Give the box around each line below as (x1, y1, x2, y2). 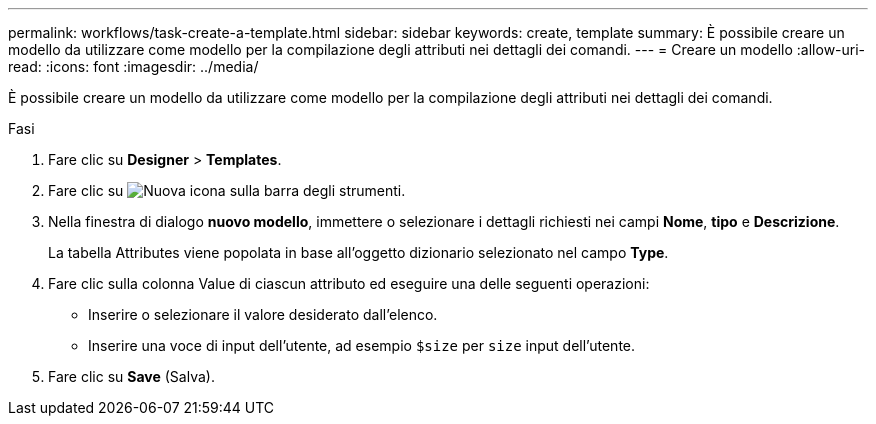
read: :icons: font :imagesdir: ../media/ (8, 58, 259, 75)
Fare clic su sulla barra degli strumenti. (48, 182, 406, 199)
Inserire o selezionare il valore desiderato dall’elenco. (88, 306, 438, 323)
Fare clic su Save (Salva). (48, 368, 215, 385)
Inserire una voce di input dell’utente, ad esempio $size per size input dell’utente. (88, 337, 636, 354)
